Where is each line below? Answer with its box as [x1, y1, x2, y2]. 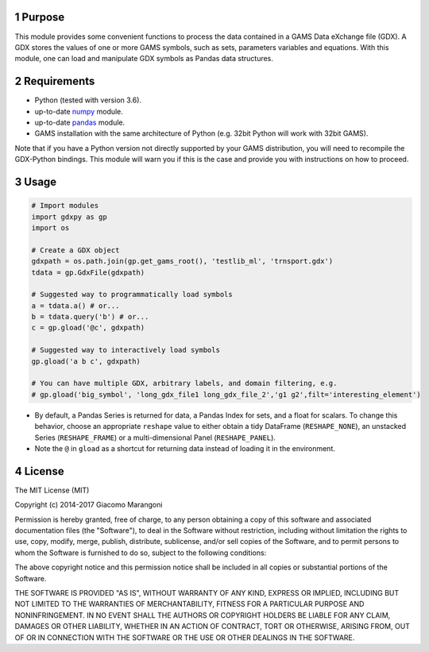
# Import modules [31, 201, 99, 210]
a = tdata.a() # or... [31, 301, 120, 310]
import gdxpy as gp [31, 212, 107, 222]
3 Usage [14, 175, 57, 188]
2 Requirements [14, 75, 95, 88]
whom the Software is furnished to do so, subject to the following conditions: [14, 548, 267, 557]
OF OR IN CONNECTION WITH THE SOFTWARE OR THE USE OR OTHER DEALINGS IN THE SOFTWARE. [14, 632, 355, 642]
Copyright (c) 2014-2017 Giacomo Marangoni [14, 500, 163, 510]
